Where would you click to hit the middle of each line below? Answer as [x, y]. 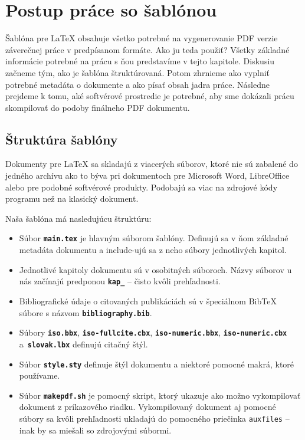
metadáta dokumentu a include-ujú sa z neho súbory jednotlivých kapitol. [153, 250]
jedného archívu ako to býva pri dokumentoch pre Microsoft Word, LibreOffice [147, 175]
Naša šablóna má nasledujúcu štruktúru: [78, 218]
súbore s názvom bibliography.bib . [86, 312]
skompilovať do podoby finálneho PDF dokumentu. [98, 107]
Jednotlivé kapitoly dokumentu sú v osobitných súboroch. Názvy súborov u [155, 269]
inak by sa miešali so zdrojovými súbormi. [95, 430]
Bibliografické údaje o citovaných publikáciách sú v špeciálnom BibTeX [148, 301]
